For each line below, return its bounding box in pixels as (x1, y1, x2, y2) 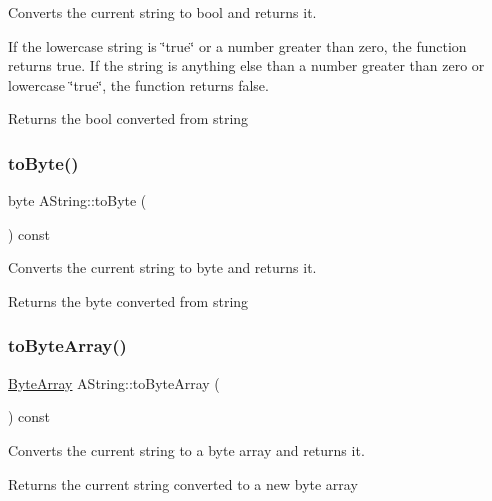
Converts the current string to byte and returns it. (8, 257, 317, 278)
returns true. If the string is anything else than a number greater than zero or (8, 55, 485, 76)
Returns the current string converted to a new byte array (8, 473, 358, 494)
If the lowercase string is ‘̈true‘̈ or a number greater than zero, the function (8, 35, 467, 56)
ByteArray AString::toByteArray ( (8, 372, 220, 393)
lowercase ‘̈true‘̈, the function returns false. (8, 74, 269, 95)
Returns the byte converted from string (8, 290, 249, 311)
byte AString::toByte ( (8, 190, 147, 211)
